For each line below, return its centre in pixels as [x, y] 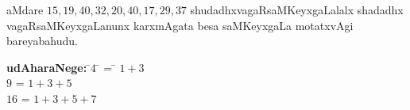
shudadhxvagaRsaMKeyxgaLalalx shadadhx [297, 9]
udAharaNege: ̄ [48, 67]
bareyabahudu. [42, 41]
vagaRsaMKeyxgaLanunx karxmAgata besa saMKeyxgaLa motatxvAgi [180, 25]
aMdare [25, 9]
